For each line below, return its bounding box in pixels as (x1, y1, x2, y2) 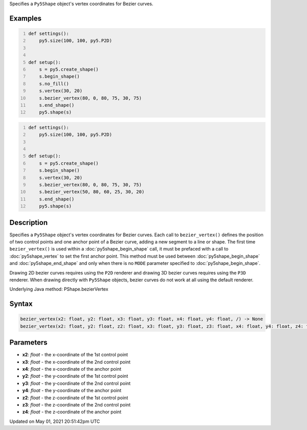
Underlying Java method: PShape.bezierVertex (9, 286, 108, 292)
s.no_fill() (39, 81, 69, 86)
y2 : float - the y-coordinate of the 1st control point (22, 373, 128, 379)
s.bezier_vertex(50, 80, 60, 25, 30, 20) (39, 189, 145, 195)
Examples (9, 14, 42, 22)
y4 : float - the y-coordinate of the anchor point (22, 388, 122, 394)
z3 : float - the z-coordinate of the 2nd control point (22, 402, 131, 408)
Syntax (9, 300, 33, 308)
